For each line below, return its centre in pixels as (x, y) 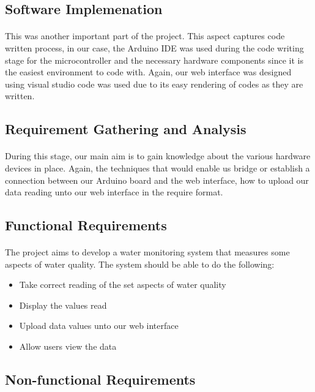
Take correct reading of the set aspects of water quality (123, 285)
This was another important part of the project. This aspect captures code (145, 36)
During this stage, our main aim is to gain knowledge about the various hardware (158, 156)
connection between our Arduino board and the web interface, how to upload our (157, 180)
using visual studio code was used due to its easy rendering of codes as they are (154, 84)
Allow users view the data (68, 346)
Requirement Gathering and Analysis (126, 129)
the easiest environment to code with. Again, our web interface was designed (148, 72)
